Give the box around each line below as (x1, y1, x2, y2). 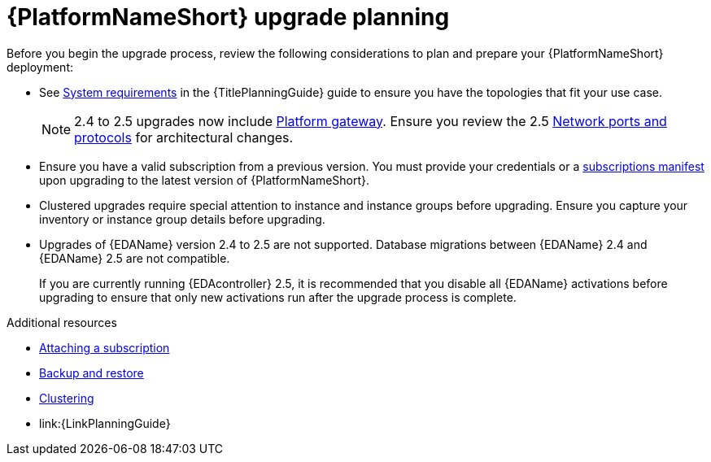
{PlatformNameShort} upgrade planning (7, 3, 450, 31)
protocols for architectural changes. (74, 129, 294, 146)
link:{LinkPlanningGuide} (39, 416, 171, 430)
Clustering (39, 390, 94, 405)
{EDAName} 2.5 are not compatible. (39, 251, 230, 265)
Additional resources (7, 315, 117, 329)
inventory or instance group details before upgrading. (39, 211, 325, 226)
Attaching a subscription (39, 340, 170, 355)
